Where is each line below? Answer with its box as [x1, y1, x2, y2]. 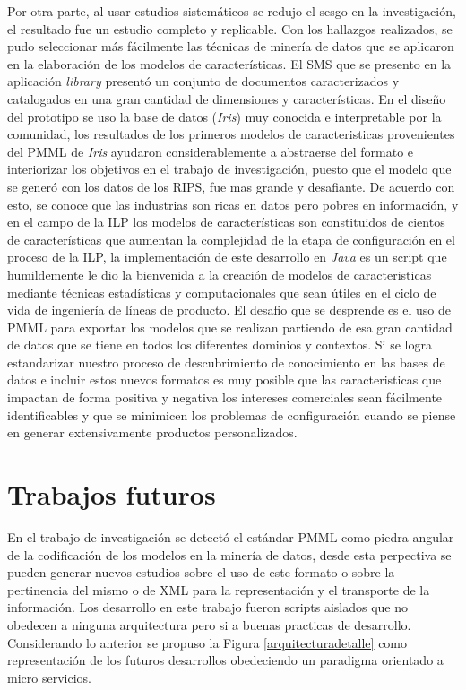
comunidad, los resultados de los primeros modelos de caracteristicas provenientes [7, 125, 455, 143]
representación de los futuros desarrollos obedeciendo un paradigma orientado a [7, 651, 444, 669]
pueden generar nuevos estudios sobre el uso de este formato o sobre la [7, 563, 395, 582]
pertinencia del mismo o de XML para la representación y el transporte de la [7, 580, 430, 599]
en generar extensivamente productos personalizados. [7, 423, 298, 442]
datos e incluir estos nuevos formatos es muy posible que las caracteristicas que [7, 370, 442, 389]
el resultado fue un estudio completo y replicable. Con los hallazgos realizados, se [7, 19, 453, 38]
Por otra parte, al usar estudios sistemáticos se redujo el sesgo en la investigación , [7, 2, 456, 20]
